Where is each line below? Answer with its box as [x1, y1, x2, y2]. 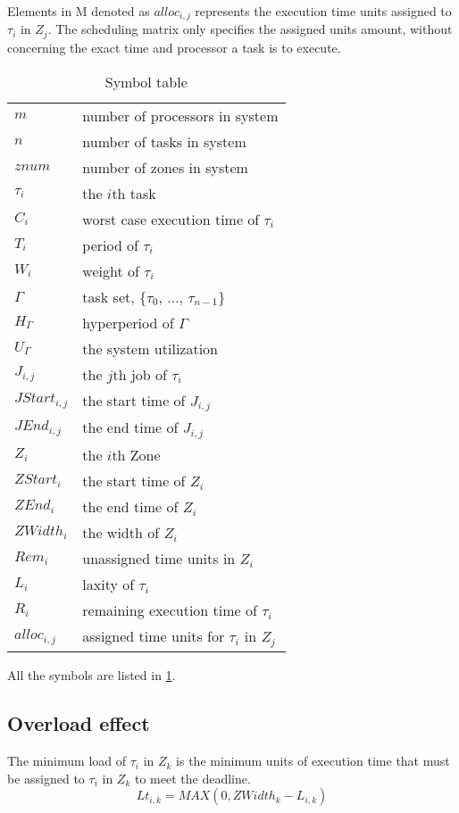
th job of [113, 363, 167, 385]
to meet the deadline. [134, 768, 251, 787]
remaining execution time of [82, 600, 257, 621]
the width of [82, 522, 160, 543]
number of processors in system [82, 104, 279, 126]
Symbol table [104, 71, 188, 92]
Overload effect [7, 709, 150, 737]
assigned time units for [82, 626, 225, 647]
